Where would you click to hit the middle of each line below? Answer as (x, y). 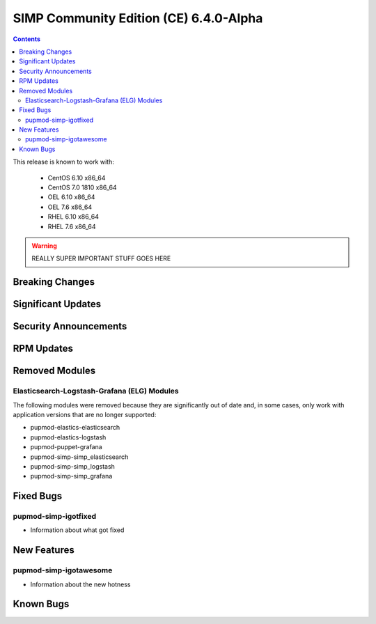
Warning (44, 245)
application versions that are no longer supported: (85, 414)
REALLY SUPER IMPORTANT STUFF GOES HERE (101, 258)
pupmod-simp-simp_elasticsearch (79, 457)
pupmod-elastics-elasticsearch (75, 428)
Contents (27, 39)
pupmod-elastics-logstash (68, 437)
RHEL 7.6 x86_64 (72, 226)
